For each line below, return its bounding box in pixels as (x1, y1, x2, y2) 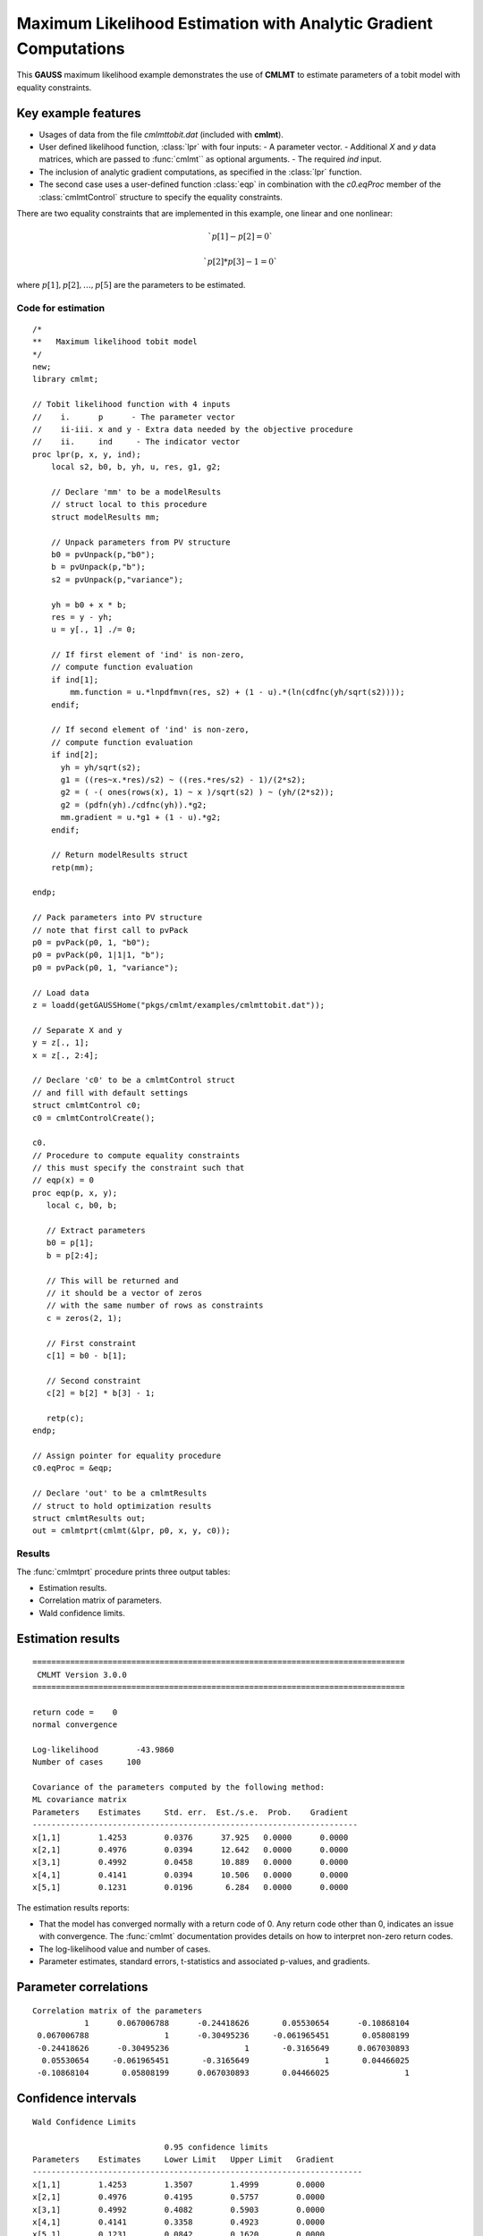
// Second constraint (46, 1376, 141, 1385)
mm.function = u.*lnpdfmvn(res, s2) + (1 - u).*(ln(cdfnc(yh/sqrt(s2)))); (70, 687, 405, 698)
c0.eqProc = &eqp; (32, 1463, 114, 1473)
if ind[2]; (50, 750, 99, 760)
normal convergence (32, 1720, 118, 1730)
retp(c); (46, 1413, 85, 1423)
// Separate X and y (32, 1025, 123, 1035)
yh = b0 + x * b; (50, 599, 127, 610)
